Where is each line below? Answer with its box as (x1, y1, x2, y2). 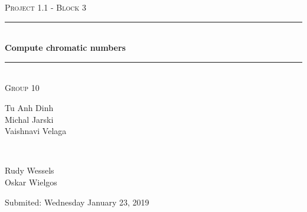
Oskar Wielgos (5, 175, 57, 188)
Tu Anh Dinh (5, 101, 54, 113)
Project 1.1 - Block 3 (5, 1, 86, 13)
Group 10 (5, 81, 40, 94)
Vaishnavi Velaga (5, 125, 67, 137)
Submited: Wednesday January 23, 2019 (5, 195, 149, 208)
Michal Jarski (5, 113, 54, 125)
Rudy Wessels (5, 164, 54, 177)
